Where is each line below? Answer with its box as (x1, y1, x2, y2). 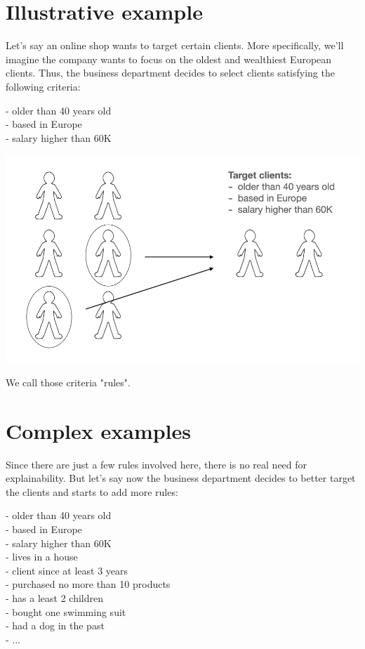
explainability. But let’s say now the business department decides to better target (6, 471, 356, 485)
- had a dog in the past (6, 618, 105, 633)
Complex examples (6, 416, 192, 445)
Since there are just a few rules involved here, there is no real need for (6, 457, 307, 471)
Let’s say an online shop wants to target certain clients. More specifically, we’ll (6, 38, 344, 53)
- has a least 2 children (6, 591, 104, 605)
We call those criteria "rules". (6, 374, 131, 389)
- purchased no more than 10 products (6, 577, 171, 591)
